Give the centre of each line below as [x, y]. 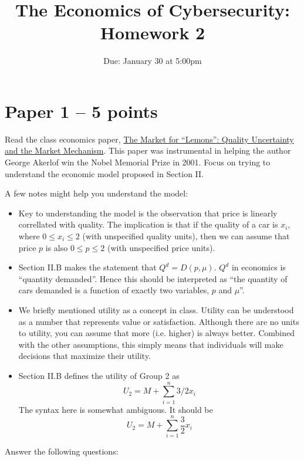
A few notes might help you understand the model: [97, 193]
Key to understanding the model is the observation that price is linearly [148, 213]
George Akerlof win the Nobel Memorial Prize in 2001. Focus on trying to [138, 162]
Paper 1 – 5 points [81, 111]
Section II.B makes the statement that [87, 267]
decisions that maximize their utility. [85, 356]
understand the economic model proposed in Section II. [104, 173]
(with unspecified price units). [161, 247]
